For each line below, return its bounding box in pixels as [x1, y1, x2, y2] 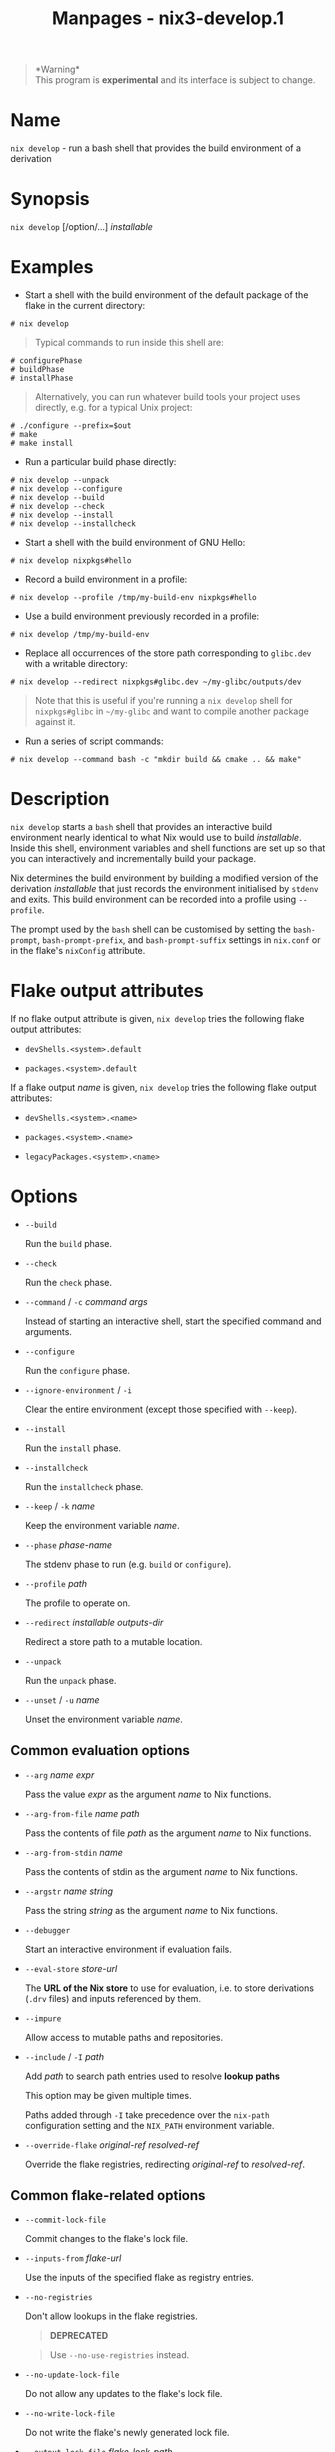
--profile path [24, 1577, 88, 1589]
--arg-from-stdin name [24, 1846, 123, 1858]
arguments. [24, 1325, 73, 1337]
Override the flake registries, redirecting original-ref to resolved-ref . [24, 2158, 306, 2170]
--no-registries [24, 2293, 93, 2303]
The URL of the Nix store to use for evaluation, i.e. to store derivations [24, 1982, 315, 1994]
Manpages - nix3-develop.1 [51, 7, 285, 30]
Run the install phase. [24, 1442, 122, 1454]
